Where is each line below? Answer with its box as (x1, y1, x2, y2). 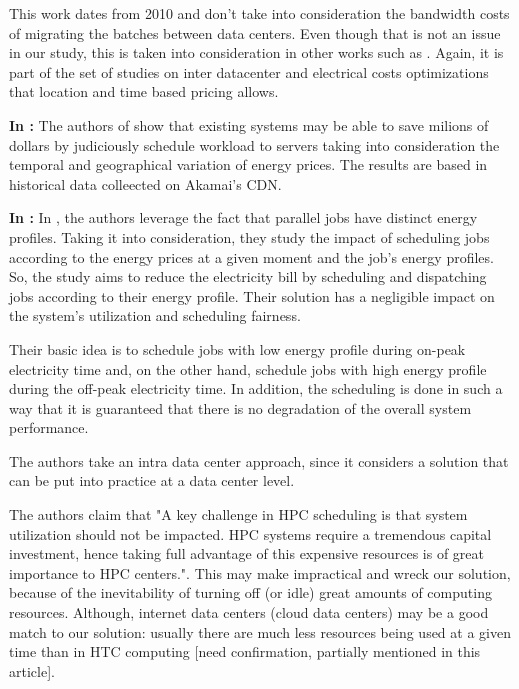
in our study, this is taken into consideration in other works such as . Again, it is (9, 42, 504, 63)
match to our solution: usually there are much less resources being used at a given (9, 621, 511, 642)
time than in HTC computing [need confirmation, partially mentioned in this (9, 641, 481, 662)
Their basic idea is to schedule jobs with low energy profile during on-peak (9, 338, 466, 359)
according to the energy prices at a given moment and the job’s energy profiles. (9, 246, 494, 267)
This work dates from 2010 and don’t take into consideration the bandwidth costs (9, 3, 510, 23)
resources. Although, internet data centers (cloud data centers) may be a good (9, 602, 489, 623)
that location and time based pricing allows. (9, 81, 279, 102)
